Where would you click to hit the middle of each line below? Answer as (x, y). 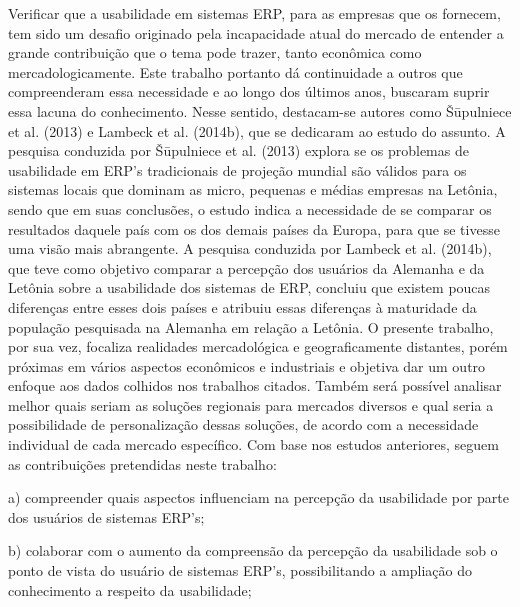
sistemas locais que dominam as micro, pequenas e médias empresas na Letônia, (253, 189)
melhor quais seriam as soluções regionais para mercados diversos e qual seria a (251, 404)
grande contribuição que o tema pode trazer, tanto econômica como (215, 52)
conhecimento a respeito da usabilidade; (130, 589)
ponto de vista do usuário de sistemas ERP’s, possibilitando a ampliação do (240, 570)
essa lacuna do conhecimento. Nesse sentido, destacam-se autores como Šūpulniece (260, 110)
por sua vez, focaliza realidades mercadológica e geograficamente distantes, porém (258, 346)
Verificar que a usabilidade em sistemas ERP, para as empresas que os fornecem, (254, 13)
